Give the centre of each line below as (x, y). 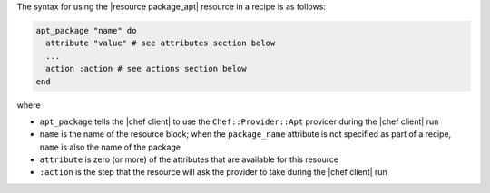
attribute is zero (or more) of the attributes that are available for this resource (189, 159)
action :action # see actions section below (146, 69)
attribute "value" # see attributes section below (161, 43)
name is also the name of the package (110, 147)
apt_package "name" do (86, 30)
